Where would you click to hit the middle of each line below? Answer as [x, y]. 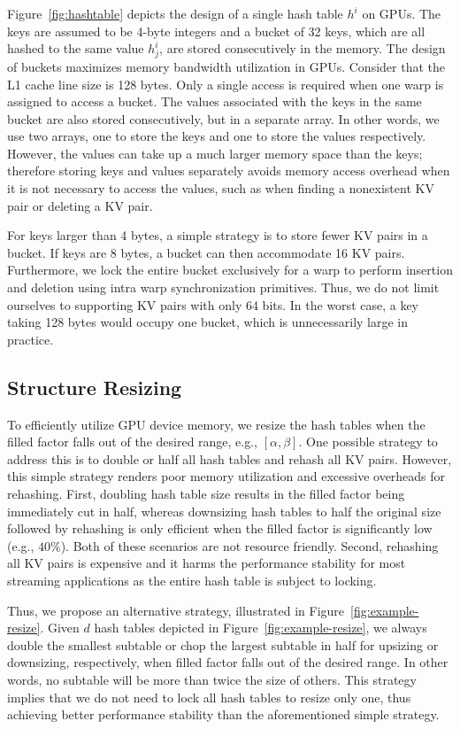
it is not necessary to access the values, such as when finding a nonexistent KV [221, 188]
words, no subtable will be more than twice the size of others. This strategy [212, 679]
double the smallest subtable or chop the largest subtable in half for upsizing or [223, 644]
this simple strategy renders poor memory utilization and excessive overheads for [226, 476]
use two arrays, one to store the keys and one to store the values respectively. [217, 136]
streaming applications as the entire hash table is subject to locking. [192, 580]
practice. [31, 339]
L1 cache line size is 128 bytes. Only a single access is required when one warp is [226, 84]
